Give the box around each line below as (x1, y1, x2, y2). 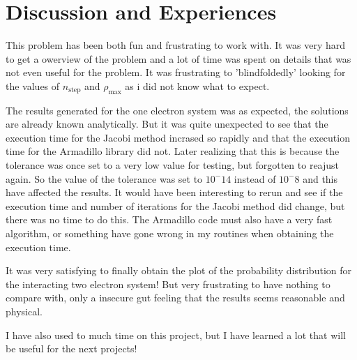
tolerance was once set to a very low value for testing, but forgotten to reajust (6, 158, 340, 172)
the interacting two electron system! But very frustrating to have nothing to (6, 276, 331, 291)
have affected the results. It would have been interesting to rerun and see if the (6, 185, 343, 200)
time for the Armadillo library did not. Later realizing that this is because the (6, 144, 340, 158)
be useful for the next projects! (6, 341, 137, 356)
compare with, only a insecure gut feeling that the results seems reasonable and (6, 290, 345, 305)
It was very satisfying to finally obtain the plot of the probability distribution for (6, 263, 351, 278)
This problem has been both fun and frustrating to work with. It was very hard (6, 38, 346, 52)
